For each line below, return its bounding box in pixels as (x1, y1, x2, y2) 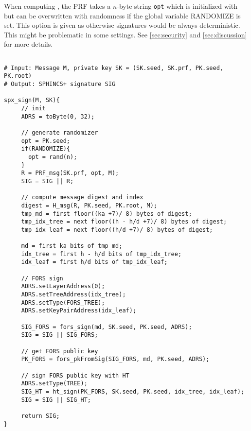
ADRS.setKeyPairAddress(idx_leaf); (21, 307, 137, 314)
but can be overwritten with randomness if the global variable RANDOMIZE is (4, 10, 241, 20)
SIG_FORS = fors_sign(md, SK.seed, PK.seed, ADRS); (21, 323, 192, 330)
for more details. (4, 39, 53, 49)
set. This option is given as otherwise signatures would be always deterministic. (4, 20, 240, 30)
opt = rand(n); (28, 153, 77, 160)
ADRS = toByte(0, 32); (21, 113, 95, 120)
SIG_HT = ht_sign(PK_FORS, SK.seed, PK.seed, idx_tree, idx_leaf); (21, 388, 244, 395)
